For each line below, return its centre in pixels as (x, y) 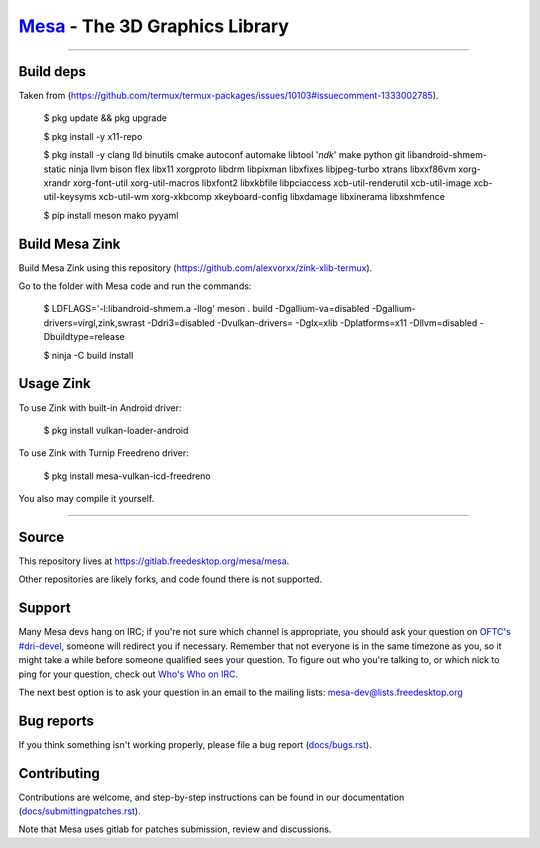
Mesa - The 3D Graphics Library (154, 26)
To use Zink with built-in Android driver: (100, 407)
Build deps (52, 71)
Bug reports (56, 720)
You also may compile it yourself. (86, 499)
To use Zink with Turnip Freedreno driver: (103, 453)
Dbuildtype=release (84, 337)
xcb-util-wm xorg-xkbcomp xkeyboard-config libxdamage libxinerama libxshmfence (271, 197)
